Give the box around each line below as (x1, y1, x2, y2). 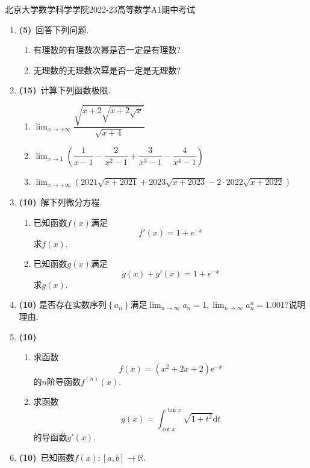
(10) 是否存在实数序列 (19, 298, 107, 311)
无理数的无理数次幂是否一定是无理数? (33, 63, 181, 76)
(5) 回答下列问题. (19, 23, 89, 36)
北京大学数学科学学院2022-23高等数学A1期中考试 (5, 3, 196, 15)
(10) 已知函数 (19, 451, 75, 463)
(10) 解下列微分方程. (19, 196, 102, 208)
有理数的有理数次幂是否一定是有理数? (33, 43, 181, 56)
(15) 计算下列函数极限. (19, 84, 111, 96)
